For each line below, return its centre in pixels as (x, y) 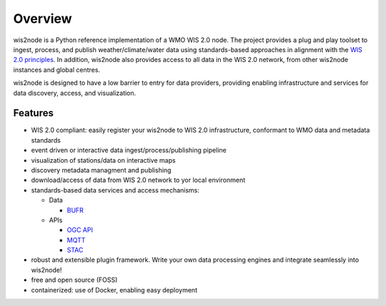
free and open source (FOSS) (74, 280)
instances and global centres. (56, 70)
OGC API (80, 230)
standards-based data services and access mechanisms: (115, 190)
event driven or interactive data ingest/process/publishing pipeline (129, 151)
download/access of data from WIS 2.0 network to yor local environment (138, 180)
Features (33, 113)
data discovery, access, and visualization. (75, 93)
